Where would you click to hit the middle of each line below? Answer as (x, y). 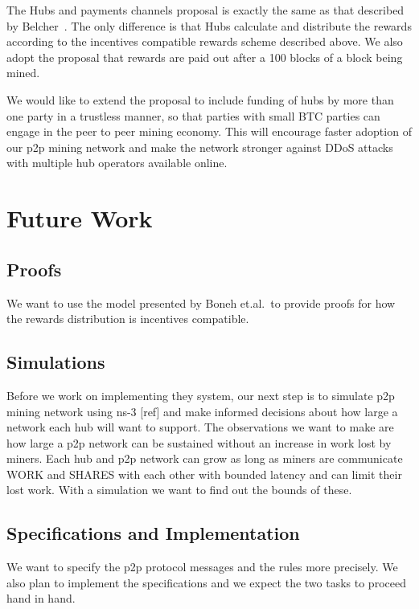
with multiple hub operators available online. (117, 163)
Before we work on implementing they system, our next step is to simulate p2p (201, 395)
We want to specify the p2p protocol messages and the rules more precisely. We (202, 567)
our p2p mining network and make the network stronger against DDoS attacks (200, 147)
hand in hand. (41, 598)
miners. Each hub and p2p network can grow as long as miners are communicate (205, 458)
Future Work (80, 218)
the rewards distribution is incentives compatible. (128, 319)
